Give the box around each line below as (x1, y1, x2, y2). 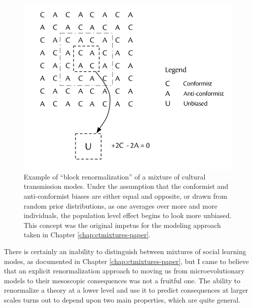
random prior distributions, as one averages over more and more (24, 200, 217, 211)
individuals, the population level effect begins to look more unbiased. (24, 210, 232, 220)
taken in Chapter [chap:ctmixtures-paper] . (24, 229, 151, 240)
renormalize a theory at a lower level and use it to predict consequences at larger (4, 285, 249, 295)
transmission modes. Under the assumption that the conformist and (24, 181, 228, 191)
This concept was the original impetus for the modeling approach (24, 220, 221, 230)
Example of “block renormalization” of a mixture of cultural (24, 171, 206, 181)
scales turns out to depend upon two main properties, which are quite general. (4, 294, 241, 305)
